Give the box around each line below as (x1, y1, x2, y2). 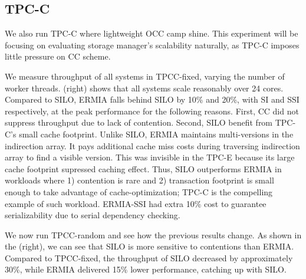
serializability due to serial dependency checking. (5, 209, 180, 221)
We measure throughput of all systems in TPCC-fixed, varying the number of (5, 70, 285, 82)
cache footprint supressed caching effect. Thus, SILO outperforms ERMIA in (5, 162, 282, 175)
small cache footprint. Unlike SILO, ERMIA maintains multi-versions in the (19, 127, 294, 140)
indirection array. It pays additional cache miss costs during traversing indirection (5, 139, 300, 152)
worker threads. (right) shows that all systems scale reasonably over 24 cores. (5, 81, 284, 94)
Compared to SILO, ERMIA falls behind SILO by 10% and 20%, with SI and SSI (5, 93, 300, 106)
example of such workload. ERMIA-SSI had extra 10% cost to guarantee (5, 197, 266, 209)
